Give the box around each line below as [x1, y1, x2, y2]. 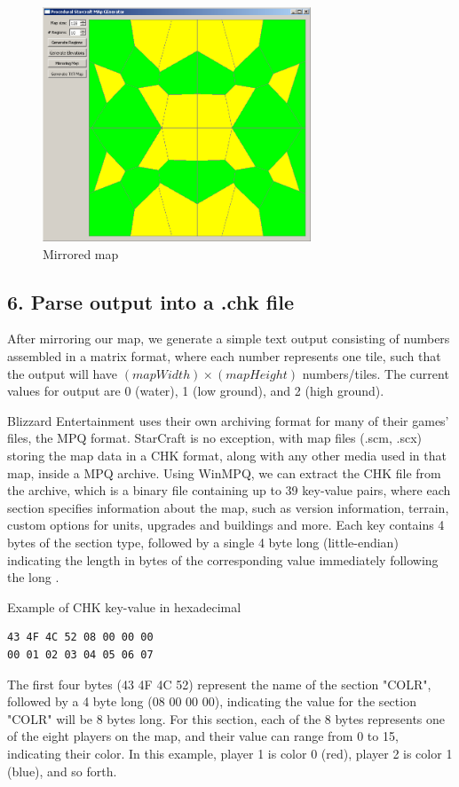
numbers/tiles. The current [302, 364, 449, 382]
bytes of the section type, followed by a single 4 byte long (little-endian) [7, 533, 399, 552]
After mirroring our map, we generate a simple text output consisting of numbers [7, 329, 450, 348]
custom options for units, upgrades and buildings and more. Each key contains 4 [7, 515, 445, 534]
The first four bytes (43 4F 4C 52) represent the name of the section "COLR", [7, 674, 431, 693]
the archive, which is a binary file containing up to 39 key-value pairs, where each [7, 481, 451, 500]
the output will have [7, 364, 118, 382]
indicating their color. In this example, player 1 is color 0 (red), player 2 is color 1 [7, 744, 453, 762]
